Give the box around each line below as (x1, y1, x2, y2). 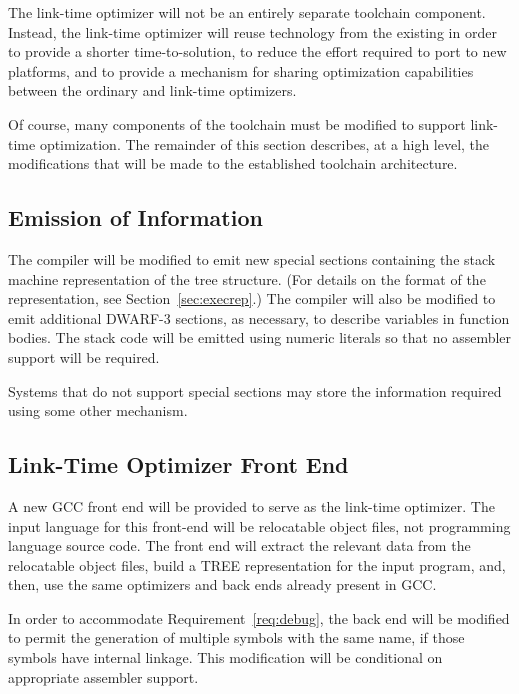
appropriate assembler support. (8, 666, 199, 687)
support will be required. (8, 346, 160, 367)
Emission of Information (8, 202, 263, 233)
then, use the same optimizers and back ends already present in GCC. (8, 574, 437, 595)
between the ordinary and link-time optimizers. (8, 80, 297, 101)
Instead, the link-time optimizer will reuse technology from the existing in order (8, 21, 497, 42)
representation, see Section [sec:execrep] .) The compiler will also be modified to (8, 288, 496, 309)
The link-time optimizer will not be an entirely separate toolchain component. (8, 2, 486, 22)
